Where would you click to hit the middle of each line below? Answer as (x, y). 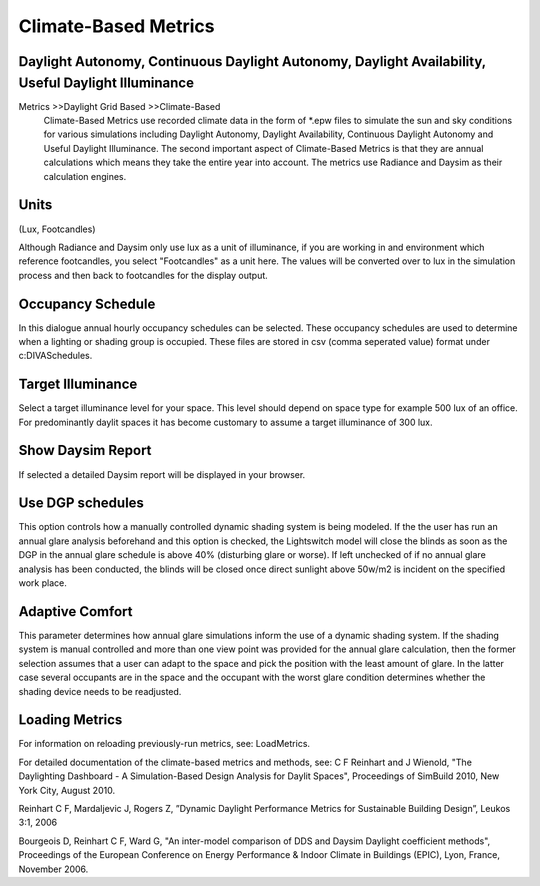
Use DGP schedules (81, 503)
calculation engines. (85, 176)
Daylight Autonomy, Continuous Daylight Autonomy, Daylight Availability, (252, 61)
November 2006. (53, 869)
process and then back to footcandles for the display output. (143, 275)
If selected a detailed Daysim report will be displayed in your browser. (162, 474)
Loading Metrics (70, 720)
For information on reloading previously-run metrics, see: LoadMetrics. (164, 744)
